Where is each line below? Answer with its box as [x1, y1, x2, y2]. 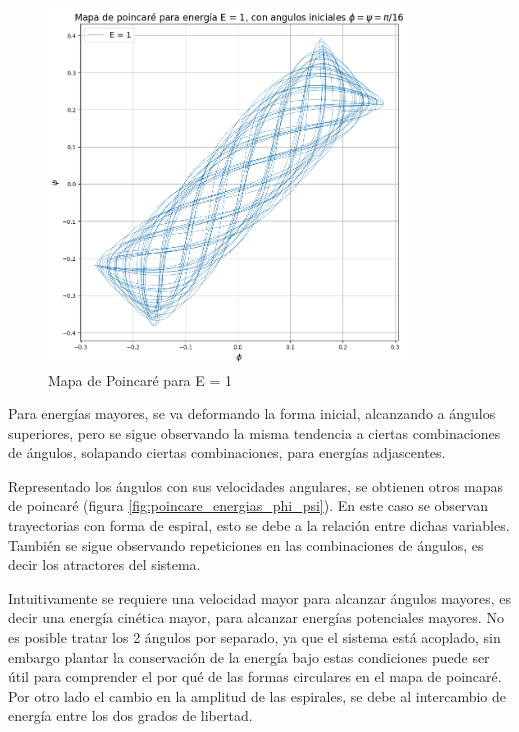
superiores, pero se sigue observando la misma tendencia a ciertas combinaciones [8, 422, 501, 443]
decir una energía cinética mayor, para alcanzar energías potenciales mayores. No [8, 607, 504, 628]
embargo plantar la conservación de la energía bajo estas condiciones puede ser [8, 646, 490, 667]
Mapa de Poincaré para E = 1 [48, 369, 233, 390]
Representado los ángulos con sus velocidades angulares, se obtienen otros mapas [8, 475, 503, 496]
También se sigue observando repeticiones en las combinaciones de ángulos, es [8, 534, 484, 555]
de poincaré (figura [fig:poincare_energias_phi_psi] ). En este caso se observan [8, 495, 488, 516]
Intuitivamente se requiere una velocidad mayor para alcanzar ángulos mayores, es [8, 587, 511, 608]
